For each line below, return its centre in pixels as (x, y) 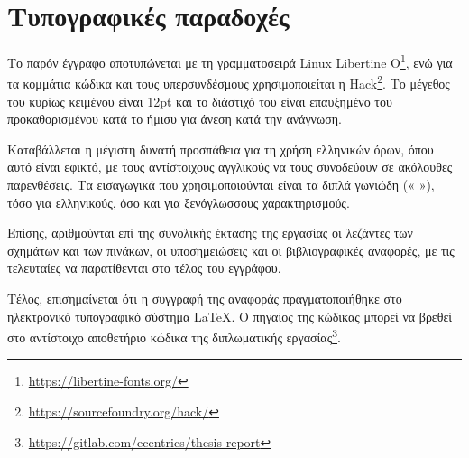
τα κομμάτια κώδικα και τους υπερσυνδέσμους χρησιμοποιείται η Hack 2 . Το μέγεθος (229, 82)
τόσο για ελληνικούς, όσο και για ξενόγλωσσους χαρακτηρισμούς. (179, 202)
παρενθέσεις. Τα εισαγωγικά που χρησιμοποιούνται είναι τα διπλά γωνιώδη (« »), (221, 184)
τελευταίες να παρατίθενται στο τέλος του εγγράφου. (144, 268)
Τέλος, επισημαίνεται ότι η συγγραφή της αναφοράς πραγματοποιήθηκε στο (205, 298)
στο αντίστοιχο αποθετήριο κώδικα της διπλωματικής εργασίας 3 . (174, 336)
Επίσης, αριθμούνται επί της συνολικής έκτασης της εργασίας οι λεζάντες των (210, 233)
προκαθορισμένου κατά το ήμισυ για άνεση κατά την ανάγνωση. (175, 119)
